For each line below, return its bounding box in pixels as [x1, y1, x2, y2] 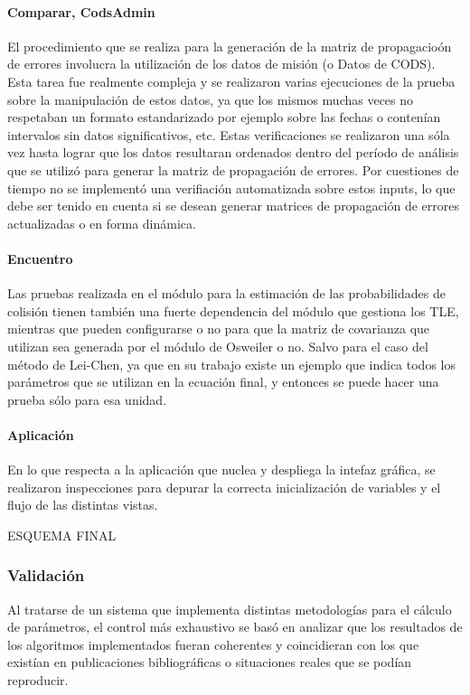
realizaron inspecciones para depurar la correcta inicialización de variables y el [7, 477, 441, 496]
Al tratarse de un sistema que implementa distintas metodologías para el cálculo [7, 599, 452, 618]
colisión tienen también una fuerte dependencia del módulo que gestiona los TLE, [7, 301, 459, 320]
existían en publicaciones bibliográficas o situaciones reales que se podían [7, 653, 412, 672]
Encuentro [7, 249, 73, 268]
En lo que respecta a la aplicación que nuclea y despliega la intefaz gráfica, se [7, 460, 436, 479]
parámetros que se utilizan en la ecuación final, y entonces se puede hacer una [7, 372, 439, 391]
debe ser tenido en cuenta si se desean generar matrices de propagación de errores [7, 196, 460, 215]
